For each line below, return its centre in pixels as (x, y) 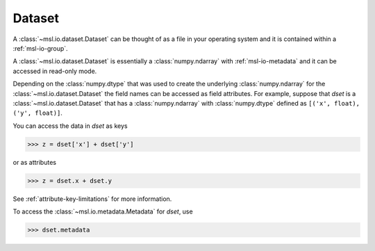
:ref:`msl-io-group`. (41, 48)
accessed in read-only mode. (55, 71)
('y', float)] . (37, 113)
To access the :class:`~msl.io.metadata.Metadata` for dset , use (103, 211)
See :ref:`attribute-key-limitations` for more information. (92, 199)
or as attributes (35, 162)
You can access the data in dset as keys (70, 126)
